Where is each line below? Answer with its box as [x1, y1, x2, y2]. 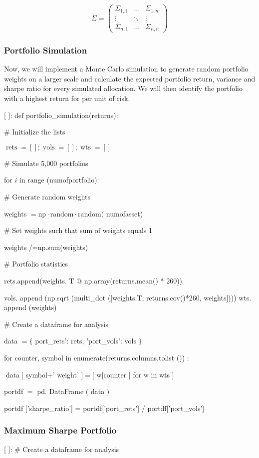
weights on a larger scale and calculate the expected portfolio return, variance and [4, 73, 256, 83]
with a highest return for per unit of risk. [4, 93, 130, 103]
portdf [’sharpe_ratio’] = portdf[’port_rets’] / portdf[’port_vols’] [4, 402, 205, 413]
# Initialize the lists [4, 126, 65, 137]
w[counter [96, 369, 127, 379]
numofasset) [106, 208, 143, 218]
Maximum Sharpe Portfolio [4, 424, 117, 436]
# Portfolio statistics [4, 258, 68, 269]
